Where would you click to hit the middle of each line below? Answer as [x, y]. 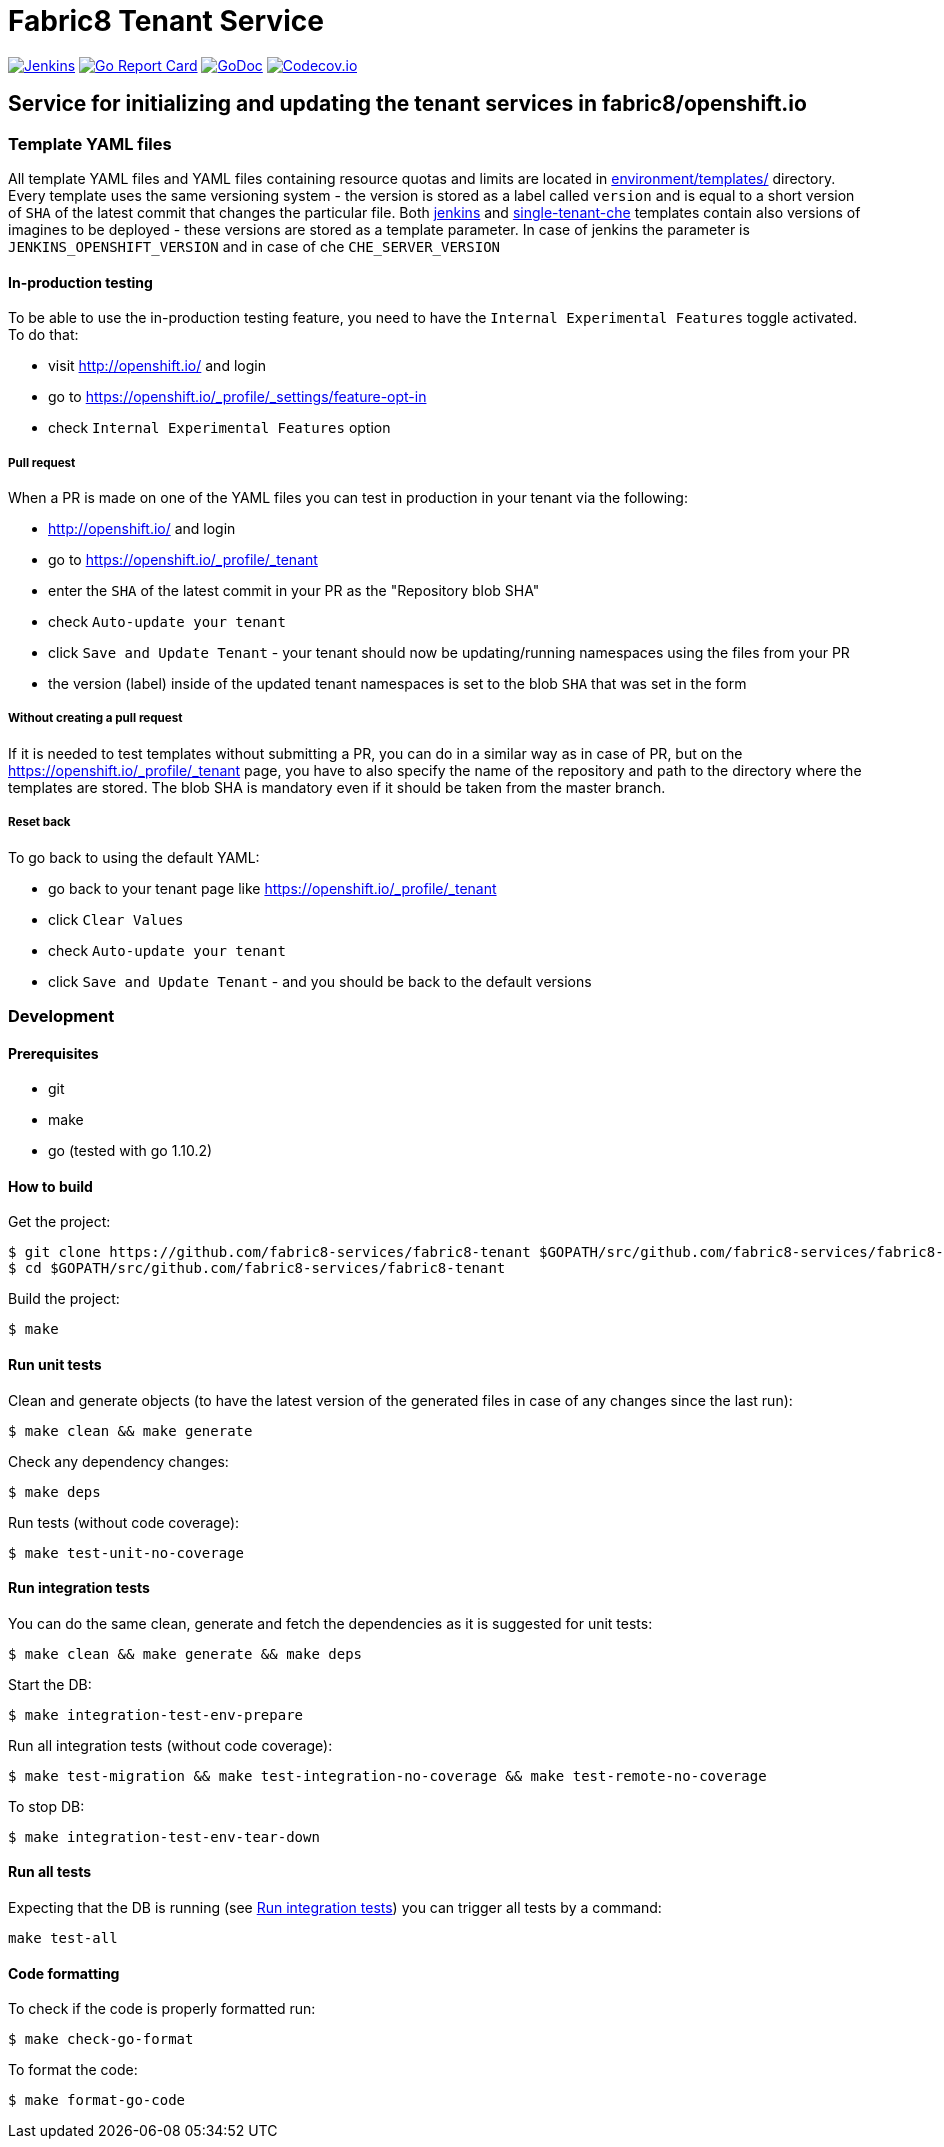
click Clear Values [116, 919]
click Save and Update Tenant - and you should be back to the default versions [320, 981]
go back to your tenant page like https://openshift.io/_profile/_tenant [272, 888]
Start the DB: [50, 1684]
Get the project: [59, 1222]
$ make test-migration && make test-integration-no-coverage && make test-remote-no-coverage [387, 1775]
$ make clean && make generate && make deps [185, 1653]
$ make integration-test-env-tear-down [164, 1836]
